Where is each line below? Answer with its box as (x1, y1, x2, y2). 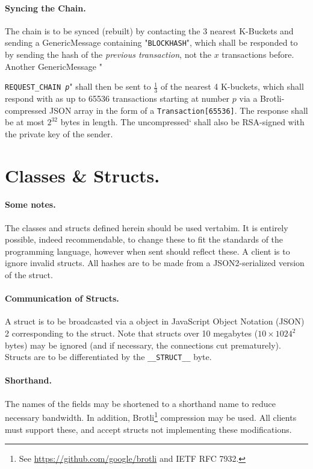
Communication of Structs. (5, 292, 119, 305)
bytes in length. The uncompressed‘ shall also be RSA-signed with (60, 116, 305, 128)
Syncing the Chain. (5, 1, 86, 14)
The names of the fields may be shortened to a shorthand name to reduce (5, 397, 276, 409)
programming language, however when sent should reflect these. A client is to (5, 244, 290, 257)
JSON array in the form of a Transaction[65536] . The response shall (49, 104, 308, 116)
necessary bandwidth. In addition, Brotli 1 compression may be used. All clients (5, 409, 297, 423)
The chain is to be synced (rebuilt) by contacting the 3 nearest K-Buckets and (5, 24, 294, 37)
